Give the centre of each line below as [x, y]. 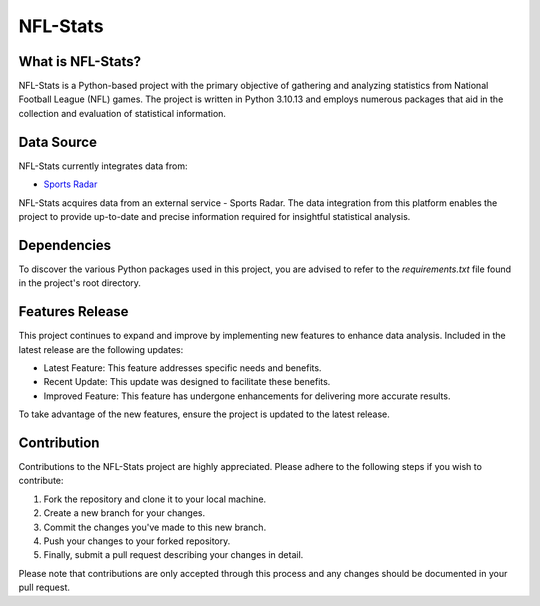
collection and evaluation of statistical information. [122, 113]
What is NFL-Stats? [80, 61]
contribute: [41, 481]
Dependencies [65, 245]
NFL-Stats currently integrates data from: [103, 166]
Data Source [57, 141]
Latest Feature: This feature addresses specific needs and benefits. [182, 367]
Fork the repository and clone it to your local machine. [155, 499]
